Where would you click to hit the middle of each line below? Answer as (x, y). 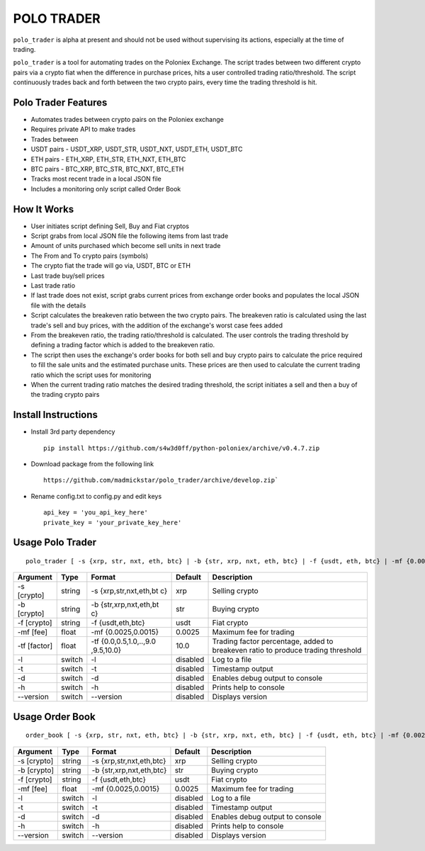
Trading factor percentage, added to (273, 641)
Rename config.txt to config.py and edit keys (96, 496)
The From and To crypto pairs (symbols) (90, 256)
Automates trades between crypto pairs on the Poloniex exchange (127, 120)
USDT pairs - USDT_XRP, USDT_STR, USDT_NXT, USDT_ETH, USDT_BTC (137, 150)
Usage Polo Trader (55, 542)
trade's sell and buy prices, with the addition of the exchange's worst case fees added (157, 325)
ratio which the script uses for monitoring (91, 375)
